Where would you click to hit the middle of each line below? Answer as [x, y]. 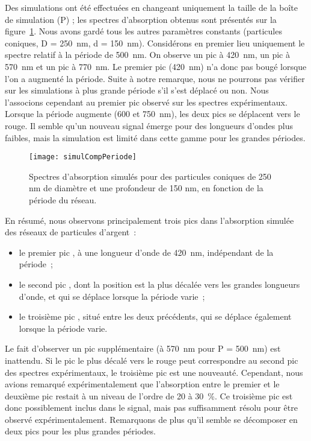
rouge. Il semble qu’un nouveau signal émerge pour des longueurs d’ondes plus [149, 125]
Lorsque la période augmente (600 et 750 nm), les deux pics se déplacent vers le [152, 114]
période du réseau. [63, 199]
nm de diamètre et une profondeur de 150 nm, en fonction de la [146, 188]
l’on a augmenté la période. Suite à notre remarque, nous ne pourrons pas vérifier [155, 78]
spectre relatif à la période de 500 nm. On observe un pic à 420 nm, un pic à [147, 55]
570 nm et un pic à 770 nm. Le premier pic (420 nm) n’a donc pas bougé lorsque [156, 66]
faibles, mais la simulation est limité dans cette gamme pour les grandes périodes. [155, 137]
